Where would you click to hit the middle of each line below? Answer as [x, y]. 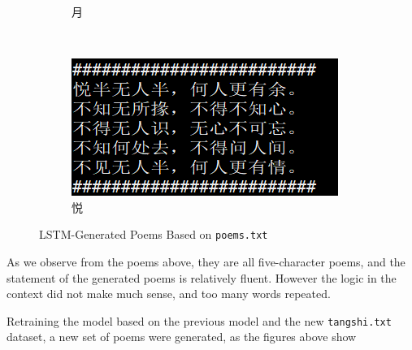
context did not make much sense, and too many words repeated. [169, 294]
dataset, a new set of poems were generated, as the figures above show [182, 337]
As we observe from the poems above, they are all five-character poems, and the [206, 262]
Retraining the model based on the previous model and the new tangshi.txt [199, 320]
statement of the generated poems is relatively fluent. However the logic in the [202, 277]
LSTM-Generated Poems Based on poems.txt [154, 234]
